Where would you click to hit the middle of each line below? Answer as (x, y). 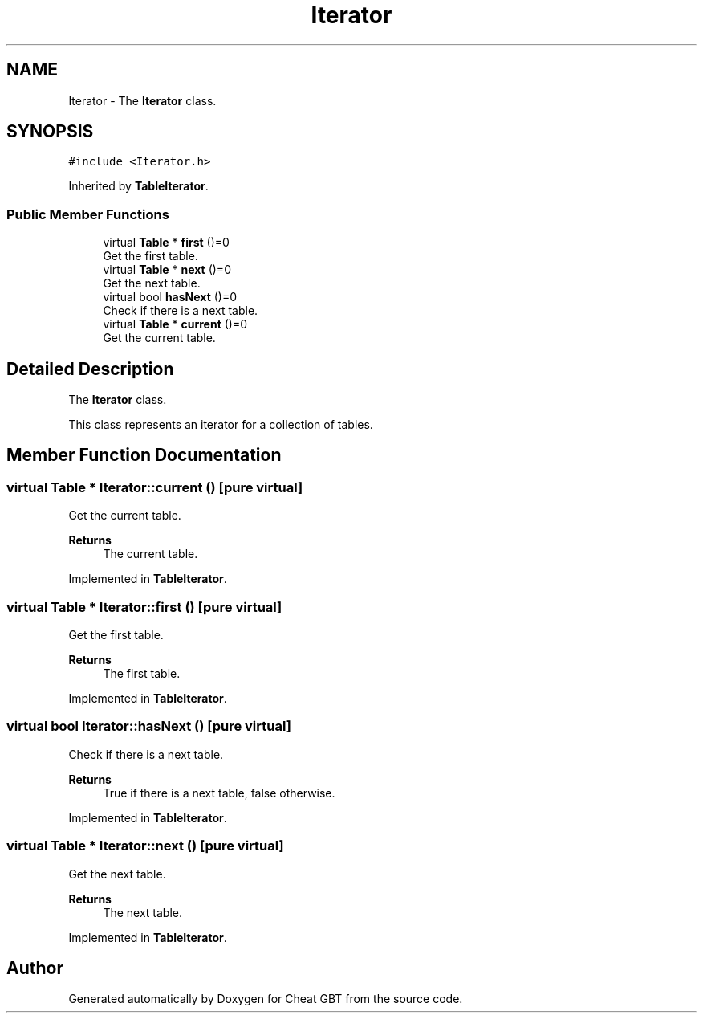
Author (35, 968)
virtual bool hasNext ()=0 (170, 297)
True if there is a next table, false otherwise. (219, 793)
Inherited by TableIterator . (138, 186)
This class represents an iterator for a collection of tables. (221, 425)
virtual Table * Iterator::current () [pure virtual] (155, 487)
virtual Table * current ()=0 (175, 324)
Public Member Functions (88, 214)
